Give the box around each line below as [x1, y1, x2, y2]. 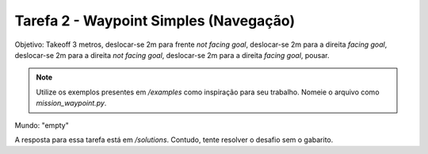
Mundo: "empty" [14, 120, 69, 130]
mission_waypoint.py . [36, 98, 107, 108]
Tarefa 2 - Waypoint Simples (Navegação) [14, 12, 296, 29]
